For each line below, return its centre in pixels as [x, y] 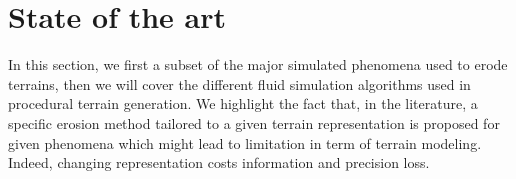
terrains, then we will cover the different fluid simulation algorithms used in [239, 83]
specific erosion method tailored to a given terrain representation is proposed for [254, 122]
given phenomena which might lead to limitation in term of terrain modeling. [245, 142]
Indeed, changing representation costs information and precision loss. [219, 162]
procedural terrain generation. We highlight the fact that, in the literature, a [243, 103]
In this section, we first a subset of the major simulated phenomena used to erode [258, 64]
